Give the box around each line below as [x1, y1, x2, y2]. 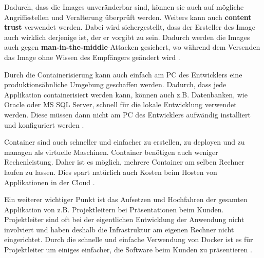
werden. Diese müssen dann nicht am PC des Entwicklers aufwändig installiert [4, 109, 251, 120]
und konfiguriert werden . [4, 119, 84, 130]
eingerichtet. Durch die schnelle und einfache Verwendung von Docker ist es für [4, 234, 253, 245]
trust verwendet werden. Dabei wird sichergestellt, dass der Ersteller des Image [4, 22, 255, 32]
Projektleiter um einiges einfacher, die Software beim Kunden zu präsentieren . [4, 244, 252, 255]
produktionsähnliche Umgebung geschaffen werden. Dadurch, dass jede [4, 79, 227, 90]
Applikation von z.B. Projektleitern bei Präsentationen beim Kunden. [4, 204, 224, 214]
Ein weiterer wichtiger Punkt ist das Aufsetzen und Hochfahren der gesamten [4, 194, 248, 205]
